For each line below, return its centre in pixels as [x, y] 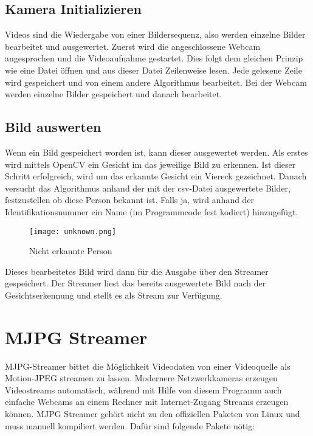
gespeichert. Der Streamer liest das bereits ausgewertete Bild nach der [136, 283]
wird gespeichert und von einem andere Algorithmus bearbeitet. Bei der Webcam [156, 82]
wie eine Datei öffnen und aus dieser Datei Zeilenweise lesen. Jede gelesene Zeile [153, 70]
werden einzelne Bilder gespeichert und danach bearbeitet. [114, 94]
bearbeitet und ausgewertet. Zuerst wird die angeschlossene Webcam [133, 46]
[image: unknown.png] [73, 231]
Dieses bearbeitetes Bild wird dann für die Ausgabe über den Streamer [137, 271]
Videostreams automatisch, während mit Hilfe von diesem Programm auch [143, 389]
